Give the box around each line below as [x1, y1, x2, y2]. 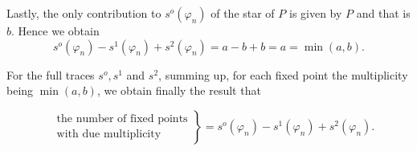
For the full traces [6, 66, 95, 83]
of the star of [211, 5, 275, 21]
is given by [288, 5, 342, 21]
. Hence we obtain [11, 22, 100, 39]
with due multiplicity [56, 129, 161, 141]
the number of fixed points [56, 113, 188, 125]
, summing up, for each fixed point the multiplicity [158, 66, 408, 83]
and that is [356, 5, 411, 21]
